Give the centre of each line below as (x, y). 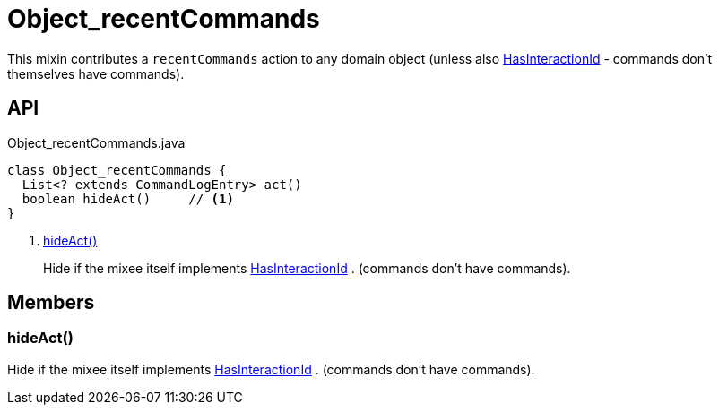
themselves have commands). (96, 73)
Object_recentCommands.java (96, 142)
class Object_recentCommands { (117, 170)
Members (51, 303)
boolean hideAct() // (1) (128, 198)
